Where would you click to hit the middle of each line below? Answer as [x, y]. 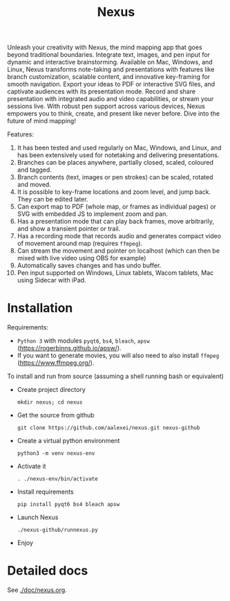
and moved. [34, 185]
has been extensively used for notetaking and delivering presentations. [118, 155]
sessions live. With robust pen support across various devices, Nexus [106, 106]
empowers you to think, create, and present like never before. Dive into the [113, 114]
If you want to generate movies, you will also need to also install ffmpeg [118, 356]
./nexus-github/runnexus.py [57, 530]
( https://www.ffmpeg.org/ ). [56, 363]
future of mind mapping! [41, 121]
